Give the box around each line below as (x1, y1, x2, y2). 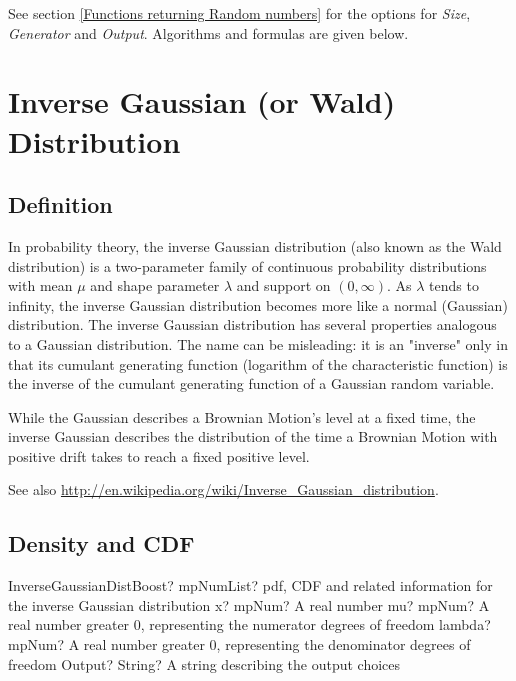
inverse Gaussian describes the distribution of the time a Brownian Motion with (8, 426, 498, 447)
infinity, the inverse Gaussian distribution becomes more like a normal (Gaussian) (8, 294, 508, 315)
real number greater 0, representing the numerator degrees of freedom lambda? (8, 614, 491, 635)
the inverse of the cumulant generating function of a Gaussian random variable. (8, 373, 495, 394)
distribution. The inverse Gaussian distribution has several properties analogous (8, 314, 497, 335)
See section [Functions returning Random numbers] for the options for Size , (8, 3, 471, 23)
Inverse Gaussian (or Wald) (8, 81, 396, 122)
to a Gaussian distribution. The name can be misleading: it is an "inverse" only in (8, 333, 508, 354)
